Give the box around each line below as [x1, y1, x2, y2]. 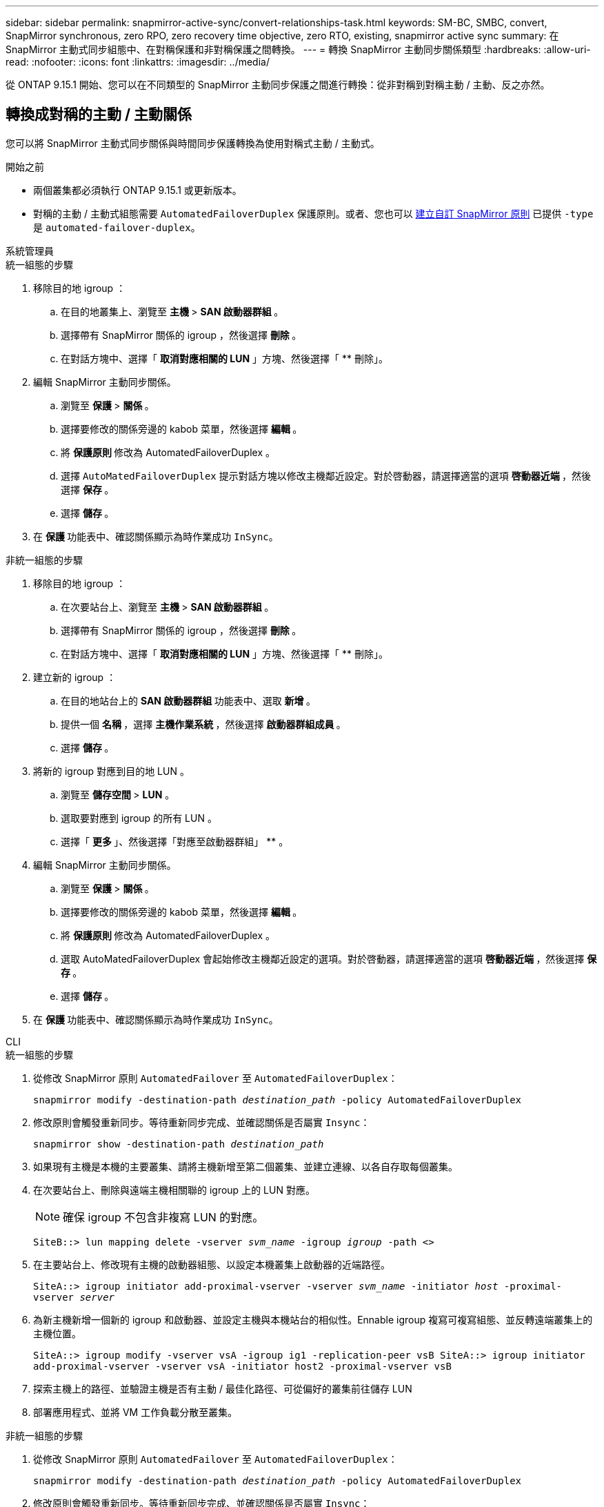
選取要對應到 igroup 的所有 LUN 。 [61, 811, 217, 824]
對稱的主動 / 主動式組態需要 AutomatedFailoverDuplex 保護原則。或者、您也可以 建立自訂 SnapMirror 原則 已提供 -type [33, 207, 594, 219]
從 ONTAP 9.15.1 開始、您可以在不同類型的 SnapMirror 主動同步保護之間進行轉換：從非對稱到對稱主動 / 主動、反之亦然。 [6, 79, 550, 90]
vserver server [33, 1291, 115, 1303]
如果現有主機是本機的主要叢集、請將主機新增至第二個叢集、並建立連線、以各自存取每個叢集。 [33, 1160, 458, 1172]
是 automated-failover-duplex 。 [33, 221, 201, 233]
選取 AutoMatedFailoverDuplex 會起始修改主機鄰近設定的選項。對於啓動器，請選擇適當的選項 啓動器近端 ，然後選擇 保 [61, 952, 597, 965]
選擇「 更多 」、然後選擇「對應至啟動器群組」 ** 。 [61, 835, 289, 847]
